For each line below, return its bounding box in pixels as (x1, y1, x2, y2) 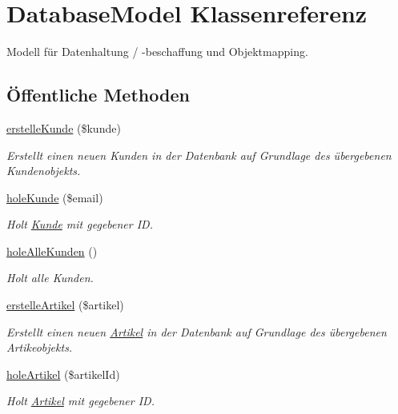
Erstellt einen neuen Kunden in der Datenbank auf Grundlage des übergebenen (6, 146, 392, 163)
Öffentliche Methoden (6, 82, 190, 107)
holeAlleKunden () (6, 242, 98, 259)
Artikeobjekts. (6, 339, 73, 356)
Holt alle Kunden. (6, 269, 94, 286)
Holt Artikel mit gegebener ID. (6, 392, 155, 409)
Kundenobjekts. (6, 162, 81, 179)
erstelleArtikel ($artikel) (6, 297, 124, 313)
